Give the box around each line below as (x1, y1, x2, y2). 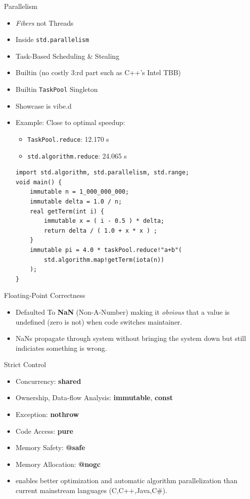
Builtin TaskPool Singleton (15, 84, 98, 94)
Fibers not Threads (15, 17, 74, 28)
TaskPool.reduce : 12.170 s (27, 133, 109, 144)
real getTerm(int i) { (30, 208, 104, 215)
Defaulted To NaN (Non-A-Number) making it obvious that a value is (15, 306, 230, 317)
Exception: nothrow (15, 409, 79, 419)
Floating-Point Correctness (4, 290, 85, 300)
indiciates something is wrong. (15, 342, 107, 353)
